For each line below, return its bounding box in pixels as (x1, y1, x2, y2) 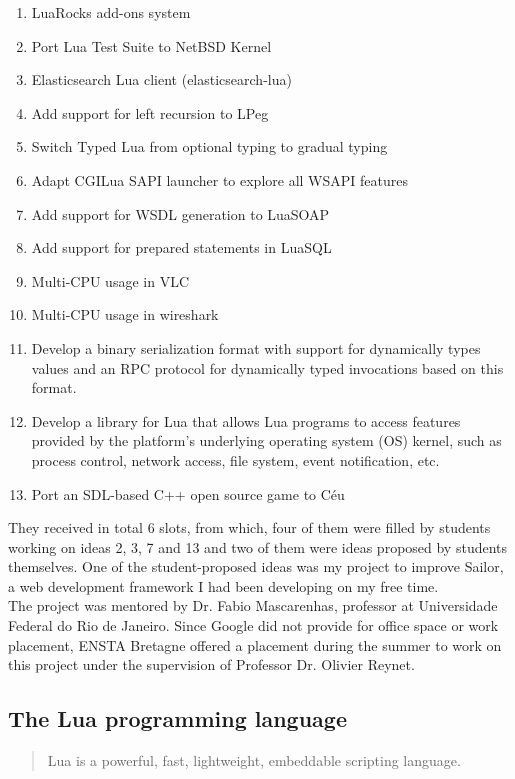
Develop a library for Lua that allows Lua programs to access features (31, 410, 461, 431)
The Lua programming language (8, 703, 347, 734)
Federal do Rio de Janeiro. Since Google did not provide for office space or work (8, 615, 499, 636)
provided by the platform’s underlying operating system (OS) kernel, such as (31, 430, 502, 451)
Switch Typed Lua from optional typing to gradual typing (31, 136, 388, 157)
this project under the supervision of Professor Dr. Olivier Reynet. (8, 654, 415, 675)
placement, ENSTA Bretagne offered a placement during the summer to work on (8, 634, 502, 655)
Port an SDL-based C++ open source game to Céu (31, 483, 345, 504)
